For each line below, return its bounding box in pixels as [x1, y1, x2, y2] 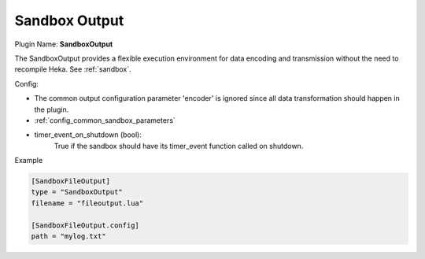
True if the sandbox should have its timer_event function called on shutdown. [54, 141, 304, 150]
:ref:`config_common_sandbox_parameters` [34, 115, 176, 125]
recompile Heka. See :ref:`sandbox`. [14, 65, 131, 74]
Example [14, 156, 43, 165]
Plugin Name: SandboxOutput [14, 39, 113, 49]
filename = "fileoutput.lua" [31, 198, 144, 208]
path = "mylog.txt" [31, 232, 106, 240]
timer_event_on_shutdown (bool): [34, 130, 142, 139]
